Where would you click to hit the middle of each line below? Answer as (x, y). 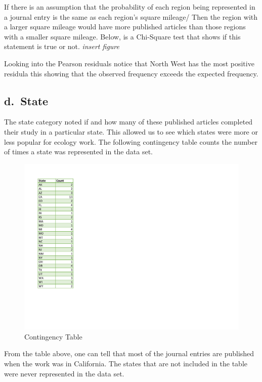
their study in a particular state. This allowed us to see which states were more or (131, 131)
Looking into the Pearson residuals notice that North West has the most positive (129, 63)
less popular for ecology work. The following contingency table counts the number (131, 141)
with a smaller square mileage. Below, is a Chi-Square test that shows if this (122, 36)
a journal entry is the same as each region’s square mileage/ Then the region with (131, 16)
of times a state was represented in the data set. (79, 152)
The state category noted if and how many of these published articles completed (128, 122)
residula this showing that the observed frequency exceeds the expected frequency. (131, 73)
